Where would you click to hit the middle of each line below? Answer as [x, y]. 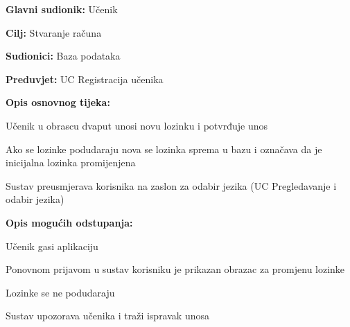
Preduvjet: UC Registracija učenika [85, 79]
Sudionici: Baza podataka [63, 56]
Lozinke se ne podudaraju [60, 292]
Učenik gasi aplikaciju [52, 246]
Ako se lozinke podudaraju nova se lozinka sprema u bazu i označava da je [164, 149]
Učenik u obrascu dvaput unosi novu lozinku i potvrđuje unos [137, 125]
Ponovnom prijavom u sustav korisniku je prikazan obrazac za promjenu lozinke [175, 269]
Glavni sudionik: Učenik [62, 9]
